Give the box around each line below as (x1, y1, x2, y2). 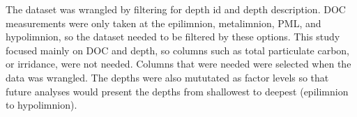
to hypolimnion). (6, 97, 77, 112)
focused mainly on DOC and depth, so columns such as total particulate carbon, (6, 42, 350, 57)
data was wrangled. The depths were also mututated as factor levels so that (6, 70, 329, 84)
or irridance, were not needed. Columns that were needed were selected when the (6, 56, 351, 71)
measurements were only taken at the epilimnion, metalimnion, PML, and (6, 15, 321, 30)
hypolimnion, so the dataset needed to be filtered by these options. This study (6, 29, 340, 44)
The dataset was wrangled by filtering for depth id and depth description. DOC (6, 2, 346, 16)
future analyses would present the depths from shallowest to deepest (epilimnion (6, 84, 349, 98)
